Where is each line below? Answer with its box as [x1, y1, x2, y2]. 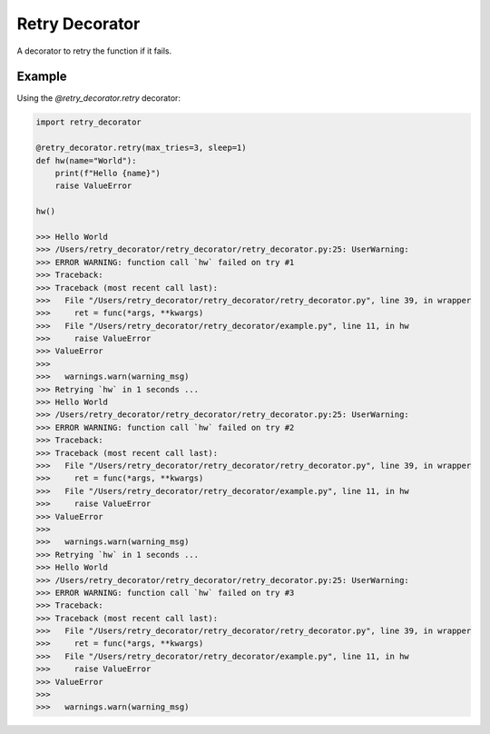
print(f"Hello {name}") [54, 168, 161, 178]
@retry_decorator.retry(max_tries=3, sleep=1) [35, 143, 247, 154]
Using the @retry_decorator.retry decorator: [16, 93, 181, 104]
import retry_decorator [35, 117, 142, 127]
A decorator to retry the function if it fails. [16, 45, 172, 56]
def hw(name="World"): [35, 155, 137, 165]
